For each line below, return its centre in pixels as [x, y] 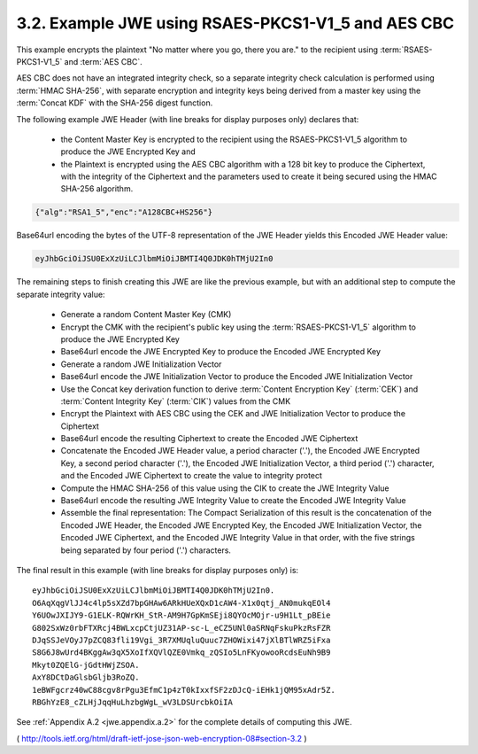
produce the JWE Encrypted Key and [128, 152]
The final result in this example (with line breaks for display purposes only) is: [158, 570]
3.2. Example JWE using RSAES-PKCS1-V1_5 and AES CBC [235, 23]
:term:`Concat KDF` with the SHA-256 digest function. [115, 103]
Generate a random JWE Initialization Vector [141, 364]
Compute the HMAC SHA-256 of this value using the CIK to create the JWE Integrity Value [225, 488]
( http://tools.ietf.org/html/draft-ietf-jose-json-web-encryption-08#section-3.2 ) [162, 738]
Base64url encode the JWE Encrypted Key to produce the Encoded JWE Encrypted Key [220, 352]
